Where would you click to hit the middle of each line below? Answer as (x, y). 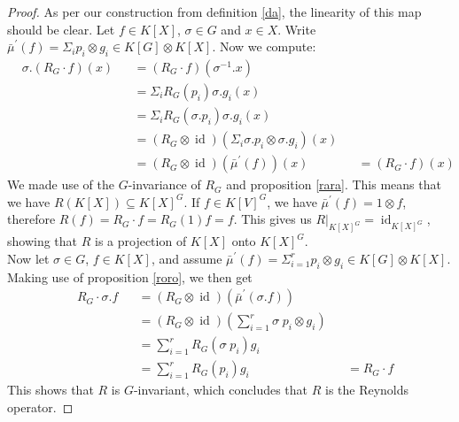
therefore (31, 219)
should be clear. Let (61, 29)
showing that (43, 241)
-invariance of (164, 184)
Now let (28, 258)
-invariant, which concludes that (221, 390)
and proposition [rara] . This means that (334, 184)
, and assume (187, 258)
